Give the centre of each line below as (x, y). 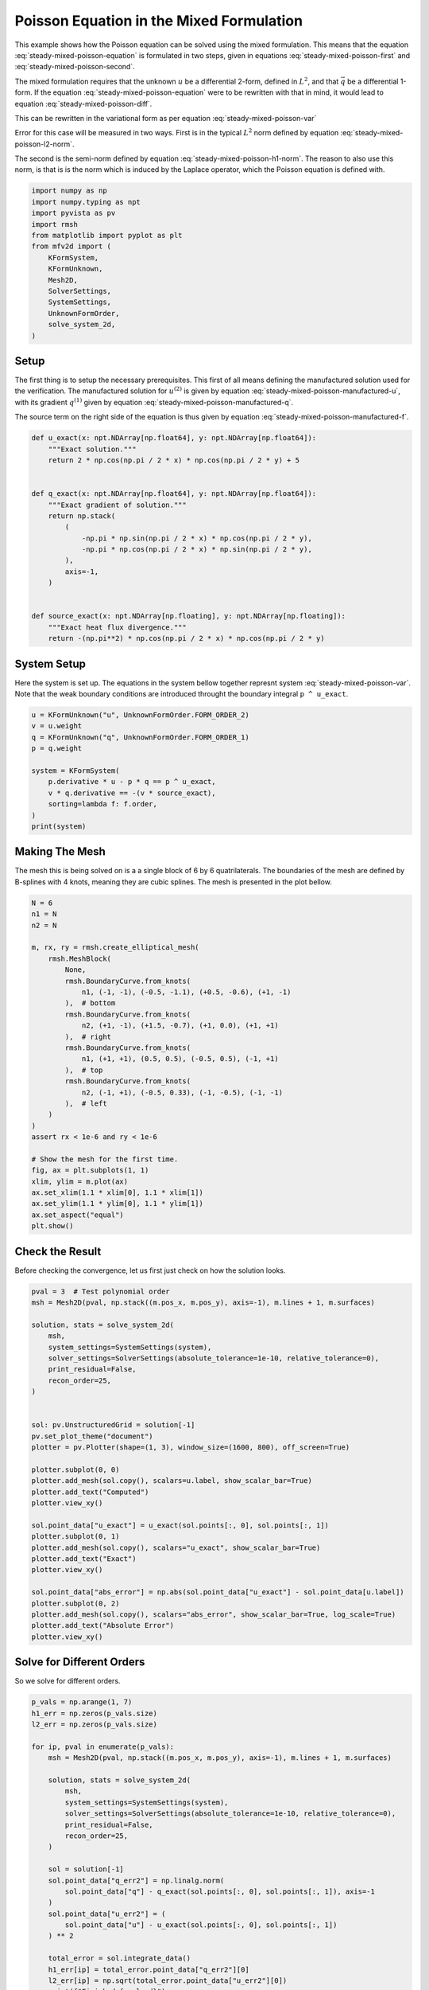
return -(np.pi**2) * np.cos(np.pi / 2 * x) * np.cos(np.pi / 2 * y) (186, 638)
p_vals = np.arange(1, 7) (82, 1702)
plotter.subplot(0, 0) (75, 1469)
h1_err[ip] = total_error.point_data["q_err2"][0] (149, 1969)
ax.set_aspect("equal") (78, 1215)
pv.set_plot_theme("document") (93, 1436)
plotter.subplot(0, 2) (75, 1603)
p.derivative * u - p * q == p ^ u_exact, (132, 782)
